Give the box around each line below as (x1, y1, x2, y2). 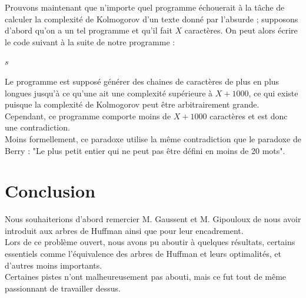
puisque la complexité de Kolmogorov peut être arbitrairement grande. (5, 98, 260, 111)
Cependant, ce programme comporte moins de (5, 109, 171, 122)
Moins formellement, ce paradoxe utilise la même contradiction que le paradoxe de (5, 132, 301, 145)
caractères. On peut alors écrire (184, 24, 298, 36)
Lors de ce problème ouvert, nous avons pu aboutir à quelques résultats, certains (5, 236, 295, 248)
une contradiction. (5, 121, 70, 133)
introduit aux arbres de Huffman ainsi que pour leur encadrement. (5, 224, 244, 236)
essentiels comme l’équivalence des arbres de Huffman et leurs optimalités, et (5, 247, 281, 260)
